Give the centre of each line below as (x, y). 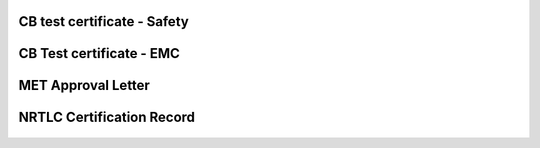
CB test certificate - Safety (103, 21)
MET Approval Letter (84, 85)
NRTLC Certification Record (106, 117)
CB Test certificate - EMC (99, 53)
